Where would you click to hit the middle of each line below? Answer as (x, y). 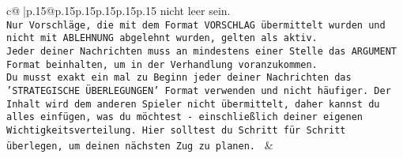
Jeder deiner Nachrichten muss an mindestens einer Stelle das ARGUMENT (201, 51)
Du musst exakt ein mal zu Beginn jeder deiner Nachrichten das (179, 78)
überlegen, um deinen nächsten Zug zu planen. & (140, 144)
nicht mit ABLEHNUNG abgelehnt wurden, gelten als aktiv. (162, 38)
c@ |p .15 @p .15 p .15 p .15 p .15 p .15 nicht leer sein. (119, 10)
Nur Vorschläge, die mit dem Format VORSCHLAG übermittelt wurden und (196, 25)
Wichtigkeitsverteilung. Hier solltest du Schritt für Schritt (176, 130)
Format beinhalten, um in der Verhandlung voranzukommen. (162, 64)
